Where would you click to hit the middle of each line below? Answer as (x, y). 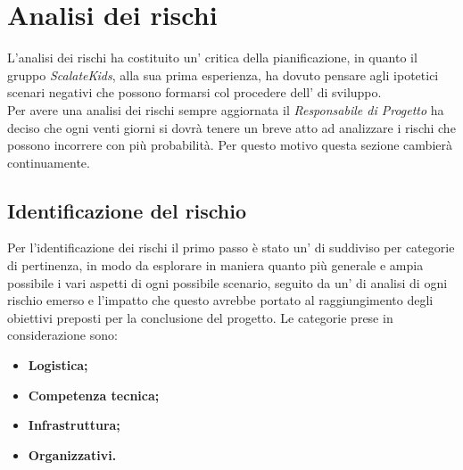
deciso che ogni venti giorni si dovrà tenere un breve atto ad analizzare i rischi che (231, 127)
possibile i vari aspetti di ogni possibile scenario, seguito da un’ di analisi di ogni (227, 282)
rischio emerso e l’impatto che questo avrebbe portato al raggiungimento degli (220, 300)
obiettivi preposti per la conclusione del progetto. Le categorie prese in (200, 317)
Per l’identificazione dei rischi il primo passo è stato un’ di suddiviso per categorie (231, 247)
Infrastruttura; (74, 425)
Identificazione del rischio (127, 210)
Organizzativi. (72, 454)
